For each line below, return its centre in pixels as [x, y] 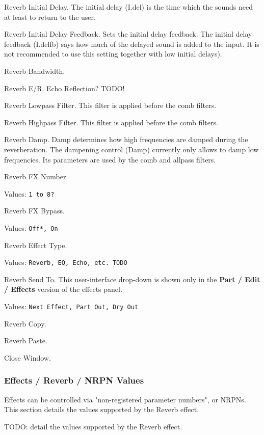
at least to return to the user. [50, 17]
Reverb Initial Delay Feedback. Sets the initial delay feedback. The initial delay [128, 34]
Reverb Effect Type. [36, 245]
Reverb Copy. [25, 323]
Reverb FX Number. [36, 176]
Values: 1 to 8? [29, 193]
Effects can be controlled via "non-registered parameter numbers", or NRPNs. [125, 399]
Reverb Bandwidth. [35, 71]
